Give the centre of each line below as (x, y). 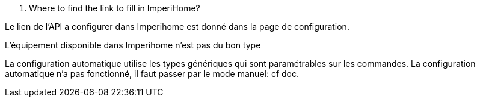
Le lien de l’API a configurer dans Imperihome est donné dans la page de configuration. (177, 27)
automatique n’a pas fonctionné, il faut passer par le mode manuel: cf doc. (152, 74)
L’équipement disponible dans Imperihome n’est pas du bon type (133, 45)
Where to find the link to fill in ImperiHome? (115, 8)
